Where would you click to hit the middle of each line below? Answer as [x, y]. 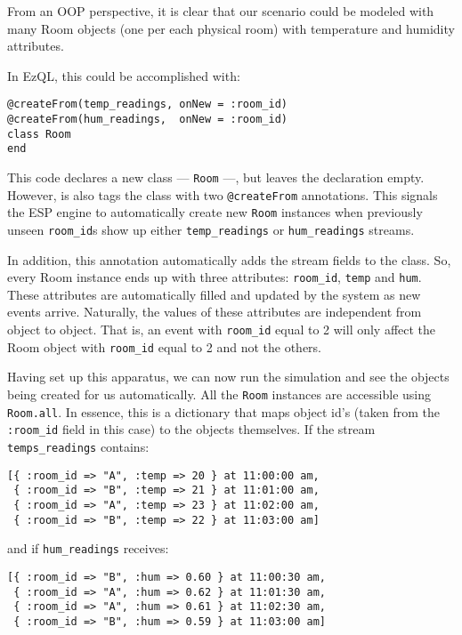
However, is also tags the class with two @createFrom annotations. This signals [223, 194]
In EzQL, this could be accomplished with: [124, 75]
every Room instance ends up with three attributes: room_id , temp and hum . [215, 277]
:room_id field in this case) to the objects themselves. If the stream [191, 429]
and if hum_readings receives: [88, 548]
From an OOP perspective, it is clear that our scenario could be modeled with [221, 11]
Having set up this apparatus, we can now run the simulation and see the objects [228, 377]
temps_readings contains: [78, 446]
